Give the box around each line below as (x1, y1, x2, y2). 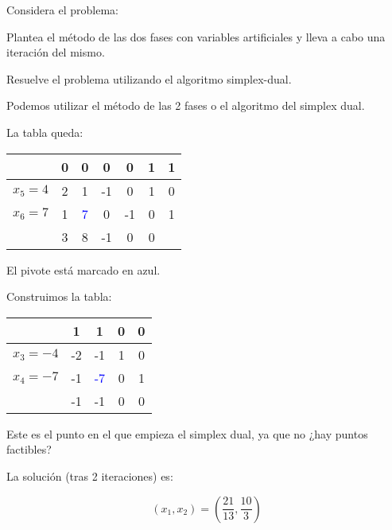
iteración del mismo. (6, 44, 105, 60)
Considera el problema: (6, 2, 118, 18)
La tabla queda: (6, 123, 83, 140)
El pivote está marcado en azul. (6, 261, 161, 278)
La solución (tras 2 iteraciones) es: (6, 467, 173, 484)
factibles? (6, 441, 52, 458)
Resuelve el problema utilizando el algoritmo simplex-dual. (6, 70, 292, 87)
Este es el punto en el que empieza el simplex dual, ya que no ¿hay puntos (6, 425, 368, 442)
